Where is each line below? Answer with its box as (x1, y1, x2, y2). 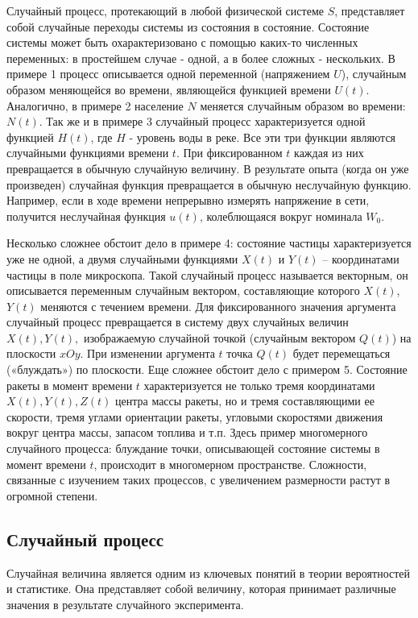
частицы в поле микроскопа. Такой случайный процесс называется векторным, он (6, 266, 408, 283)
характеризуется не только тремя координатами (143, 376, 375, 393)
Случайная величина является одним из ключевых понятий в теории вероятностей (6, 564, 411, 581)
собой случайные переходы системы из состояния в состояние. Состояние (6, 18, 370, 35)
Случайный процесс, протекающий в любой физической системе (6, 2, 324, 19)
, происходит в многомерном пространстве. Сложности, (93, 455, 367, 472)
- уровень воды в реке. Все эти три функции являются (129, 128, 396, 145)
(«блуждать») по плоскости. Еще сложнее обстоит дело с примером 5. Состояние (6, 361, 408, 378)
